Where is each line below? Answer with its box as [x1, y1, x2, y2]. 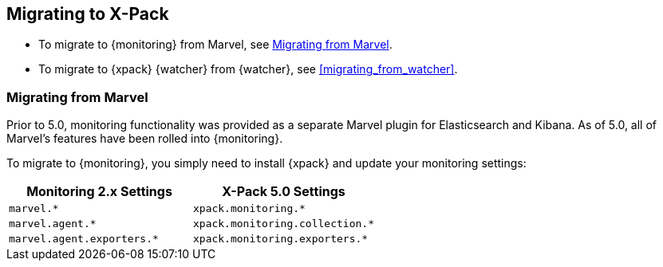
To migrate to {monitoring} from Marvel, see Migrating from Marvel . [38, 37, 393, 52]
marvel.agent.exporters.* [9, 233, 159, 245]
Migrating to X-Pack [6, 4, 169, 24]
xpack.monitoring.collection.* [192, 218, 374, 230]
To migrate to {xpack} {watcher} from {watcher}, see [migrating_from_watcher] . [38, 62, 458, 77]
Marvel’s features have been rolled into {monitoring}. [6, 132, 283, 146]
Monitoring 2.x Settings [26, 183, 172, 200]
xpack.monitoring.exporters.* [192, 233, 369, 245]
